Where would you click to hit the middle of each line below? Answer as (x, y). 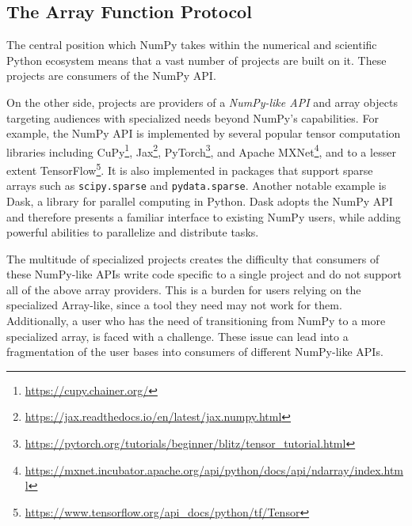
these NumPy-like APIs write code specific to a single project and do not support (204, 274)
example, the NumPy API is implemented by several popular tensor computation (204, 133)
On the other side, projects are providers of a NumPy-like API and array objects (202, 102)
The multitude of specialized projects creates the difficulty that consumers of (193, 258)
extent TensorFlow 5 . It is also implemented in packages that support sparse (190, 169)
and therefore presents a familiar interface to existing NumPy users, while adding (204, 216)
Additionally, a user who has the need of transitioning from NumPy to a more (196, 321)
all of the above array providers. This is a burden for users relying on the (184, 289)
